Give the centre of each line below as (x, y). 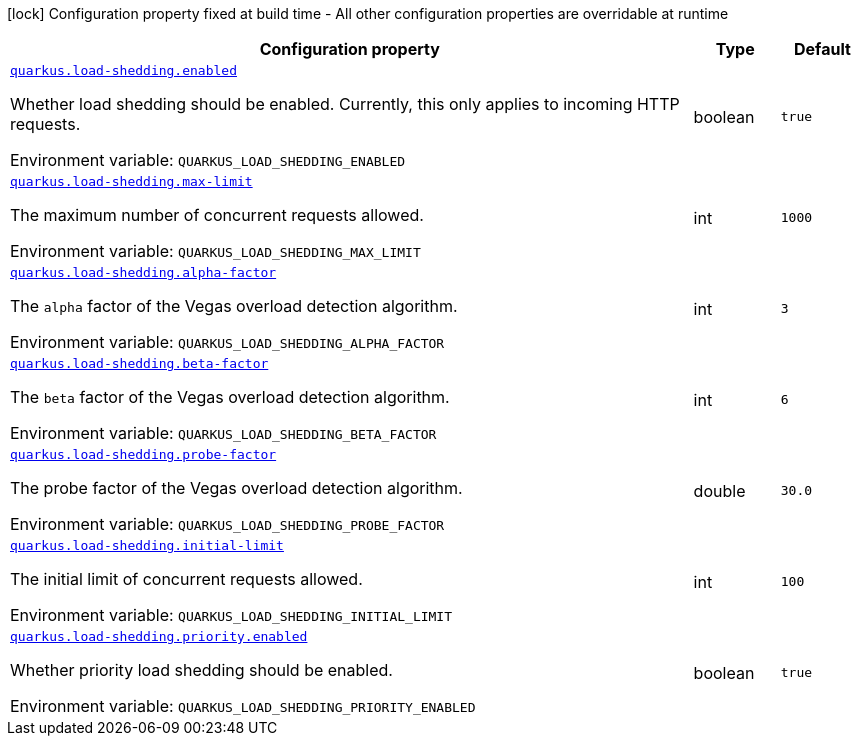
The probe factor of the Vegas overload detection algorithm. (236, 488)
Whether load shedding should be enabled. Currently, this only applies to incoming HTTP (345, 104)
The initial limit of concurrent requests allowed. (186, 579)
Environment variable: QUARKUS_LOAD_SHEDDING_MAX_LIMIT (215, 251)
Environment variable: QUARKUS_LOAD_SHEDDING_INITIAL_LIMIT (231, 615)
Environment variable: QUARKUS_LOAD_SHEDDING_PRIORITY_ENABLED (243, 706)
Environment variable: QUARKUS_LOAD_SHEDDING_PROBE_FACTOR (227, 524)
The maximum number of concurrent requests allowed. (217, 215)
